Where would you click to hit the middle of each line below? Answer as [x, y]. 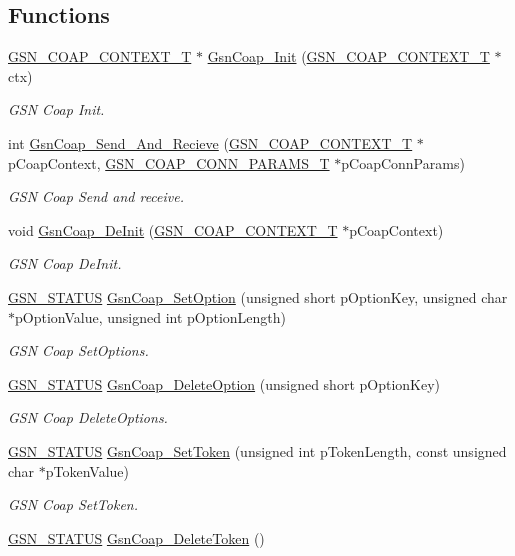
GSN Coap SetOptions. [78, 350]
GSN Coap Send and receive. [96, 196]
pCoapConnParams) [403, 162]
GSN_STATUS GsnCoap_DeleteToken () [136, 537]
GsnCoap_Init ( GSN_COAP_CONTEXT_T [348, 56]
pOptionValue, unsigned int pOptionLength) [151, 316]
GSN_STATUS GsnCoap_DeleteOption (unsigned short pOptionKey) [224, 383]
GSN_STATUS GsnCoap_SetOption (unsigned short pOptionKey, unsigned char [258, 296]
